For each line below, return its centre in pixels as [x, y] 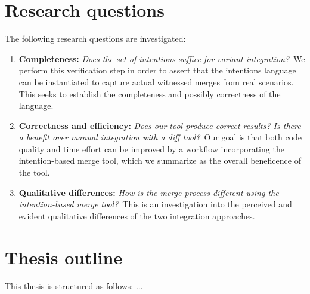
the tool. [34, 172]
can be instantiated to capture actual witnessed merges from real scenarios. [156, 82]
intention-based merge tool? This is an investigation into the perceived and [155, 204]
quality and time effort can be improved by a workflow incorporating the [151, 148]
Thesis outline [64, 257]
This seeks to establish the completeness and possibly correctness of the [150, 94]
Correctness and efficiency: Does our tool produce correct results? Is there [160, 125]
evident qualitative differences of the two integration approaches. [137, 215]
